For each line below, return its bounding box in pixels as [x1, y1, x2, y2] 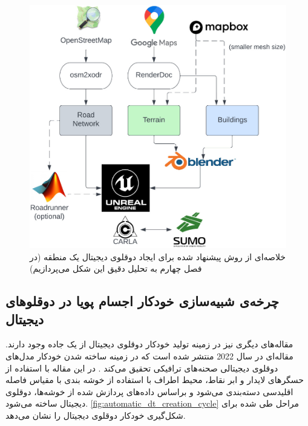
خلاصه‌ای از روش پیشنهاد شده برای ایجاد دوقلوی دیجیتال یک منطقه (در [30, 250, 286, 263]
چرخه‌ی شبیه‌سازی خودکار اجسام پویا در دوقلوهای [5, 292, 279, 310]
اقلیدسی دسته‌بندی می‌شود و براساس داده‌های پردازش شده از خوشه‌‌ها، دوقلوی [5, 385, 293, 398]
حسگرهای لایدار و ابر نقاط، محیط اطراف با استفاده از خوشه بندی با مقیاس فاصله [5, 373, 304, 386]
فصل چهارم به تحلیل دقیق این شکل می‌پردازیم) [30, 262, 202, 275]
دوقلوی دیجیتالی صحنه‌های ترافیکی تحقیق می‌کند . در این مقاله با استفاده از [5, 361, 278, 374]
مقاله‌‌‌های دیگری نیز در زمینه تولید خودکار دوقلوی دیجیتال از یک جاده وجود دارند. [5, 338, 293, 350]
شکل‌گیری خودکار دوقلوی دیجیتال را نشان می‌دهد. [5, 408, 186, 421]
